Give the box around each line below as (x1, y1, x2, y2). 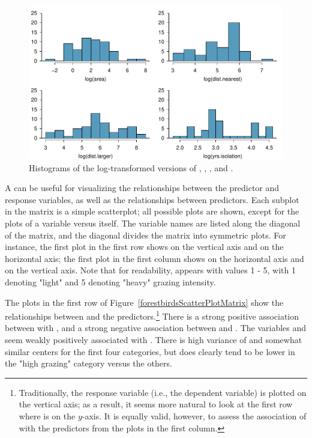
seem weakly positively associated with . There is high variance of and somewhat (5, 333, 302, 345)
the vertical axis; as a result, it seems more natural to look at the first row (19, 398, 293, 410)
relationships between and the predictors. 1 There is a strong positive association (5, 308, 299, 322)
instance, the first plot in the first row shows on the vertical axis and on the (5, 240, 284, 253)
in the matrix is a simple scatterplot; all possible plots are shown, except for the (5, 205, 299, 217)
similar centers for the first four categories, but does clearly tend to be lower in (5, 345, 295, 357)
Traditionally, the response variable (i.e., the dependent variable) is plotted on (19, 386, 307, 398)
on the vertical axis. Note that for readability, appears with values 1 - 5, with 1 (5, 264, 296, 276)
